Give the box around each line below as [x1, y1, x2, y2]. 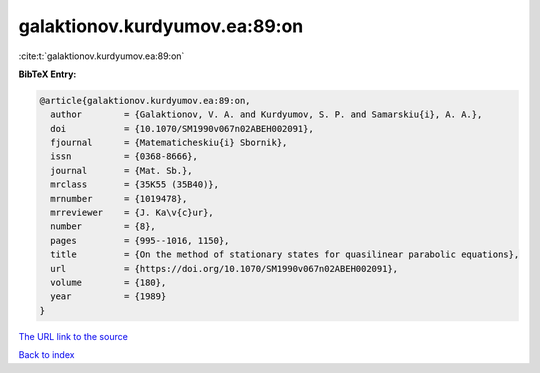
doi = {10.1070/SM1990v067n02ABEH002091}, [50, 123, 314, 134]
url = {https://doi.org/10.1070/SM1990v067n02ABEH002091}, [50, 263, 399, 274]
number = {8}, [50, 221, 157, 232]
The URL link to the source [18, 330, 129, 342]
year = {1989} [50, 291, 167, 302]
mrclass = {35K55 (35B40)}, [50, 179, 220, 190]
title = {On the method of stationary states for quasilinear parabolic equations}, [50, 249, 520, 260]
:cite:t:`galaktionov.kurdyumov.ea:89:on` [18, 50, 185, 62]
